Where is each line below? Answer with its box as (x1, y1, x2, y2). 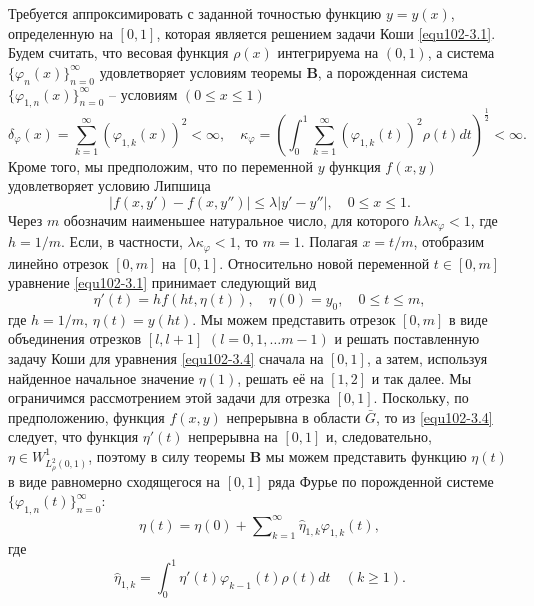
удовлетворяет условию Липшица (8, 175, 211, 196)
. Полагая (300, 231, 358, 252)
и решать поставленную (334, 328, 480, 349)
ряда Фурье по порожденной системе (268, 470, 494, 491)
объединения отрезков (8, 328, 142, 349)
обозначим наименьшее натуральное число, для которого (63, 209, 409, 230)
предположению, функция (8, 406, 165, 427)
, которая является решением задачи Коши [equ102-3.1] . (156, 22, 496, 43)
